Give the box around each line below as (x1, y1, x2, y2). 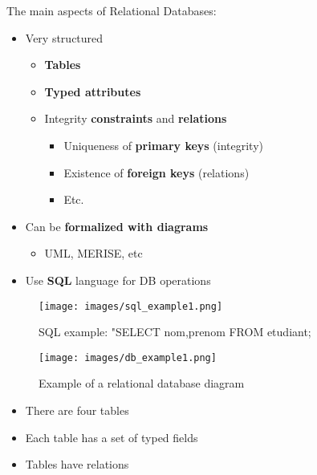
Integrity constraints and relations (44, 110, 227, 127)
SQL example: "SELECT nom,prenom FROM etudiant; (39, 323, 311, 340)
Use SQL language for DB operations (25, 271, 211, 288)
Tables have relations (25, 456, 129, 473)
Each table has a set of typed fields (25, 428, 198, 445)
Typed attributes (44, 83, 141, 99)
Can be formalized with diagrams (25, 217, 209, 234)
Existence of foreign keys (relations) (63, 164, 250, 181)
